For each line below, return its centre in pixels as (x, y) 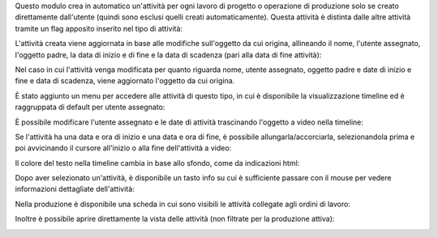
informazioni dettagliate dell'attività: (75, 189)
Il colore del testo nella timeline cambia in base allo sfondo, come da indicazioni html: (157, 163)
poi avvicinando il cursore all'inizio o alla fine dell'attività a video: (123, 148)
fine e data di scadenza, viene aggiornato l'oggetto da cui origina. (125, 81)
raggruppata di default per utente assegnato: (90, 107)
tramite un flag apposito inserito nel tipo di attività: (99, 28)
